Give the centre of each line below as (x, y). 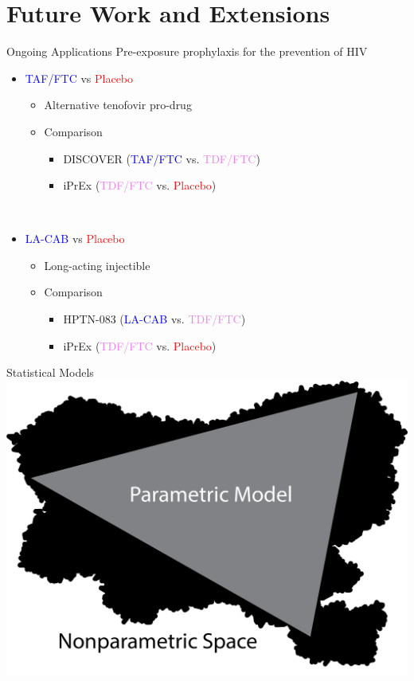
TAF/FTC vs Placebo (79, 78)
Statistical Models (50, 372)
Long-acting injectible (97, 265)
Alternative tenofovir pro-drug (118, 105)
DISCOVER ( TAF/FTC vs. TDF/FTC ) (162, 158)
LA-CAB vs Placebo (75, 239)
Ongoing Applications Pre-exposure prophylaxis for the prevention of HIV (187, 51)
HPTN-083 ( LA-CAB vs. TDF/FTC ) (154, 319)
